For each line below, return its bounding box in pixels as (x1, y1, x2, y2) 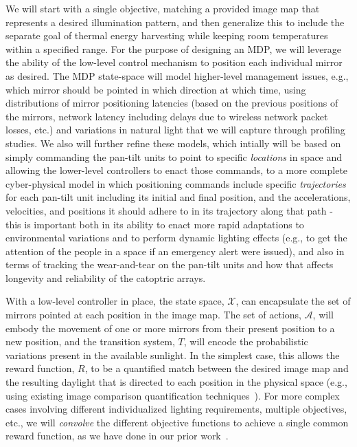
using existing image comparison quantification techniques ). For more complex (5, 388, 340, 402)
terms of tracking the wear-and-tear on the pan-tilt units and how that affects (5, 257, 334, 272)
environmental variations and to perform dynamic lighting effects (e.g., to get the (5, 230, 347, 245)
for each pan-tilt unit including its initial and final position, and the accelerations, (5, 190, 351, 204)
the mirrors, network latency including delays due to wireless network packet (5, 109, 328, 123)
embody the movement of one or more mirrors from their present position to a (5, 320, 335, 335)
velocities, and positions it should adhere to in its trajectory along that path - (5, 203, 333, 217)
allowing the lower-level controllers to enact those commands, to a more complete (5, 163, 348, 177)
